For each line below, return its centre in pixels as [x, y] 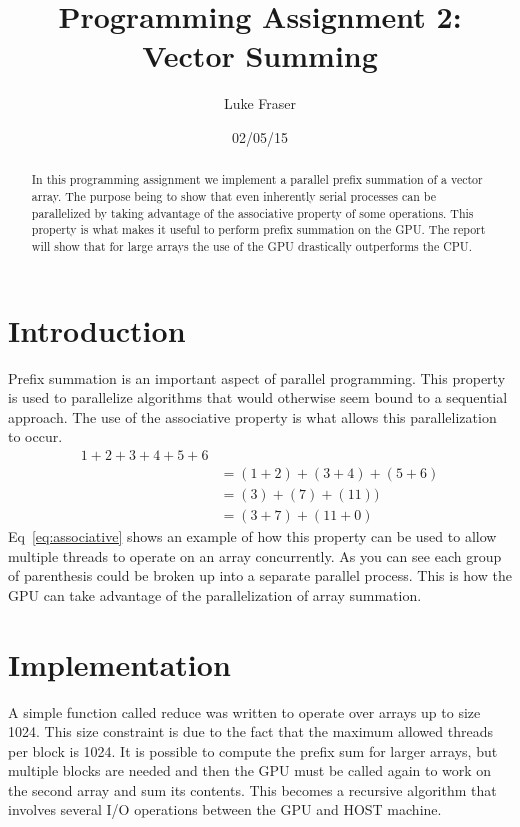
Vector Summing [260, 55]
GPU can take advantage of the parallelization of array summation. [215, 594]
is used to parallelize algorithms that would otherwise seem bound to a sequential [258, 397]
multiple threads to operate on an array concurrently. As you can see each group [255, 555]
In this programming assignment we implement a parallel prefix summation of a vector [257, 179]
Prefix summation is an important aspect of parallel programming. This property [257, 377]
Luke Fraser [260, 103]
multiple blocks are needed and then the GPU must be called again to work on [250, 770]
